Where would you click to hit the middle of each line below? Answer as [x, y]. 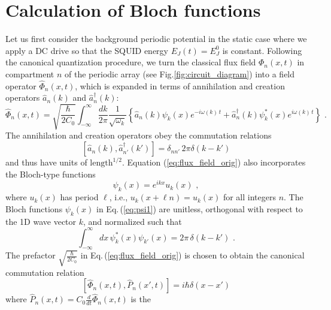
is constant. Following [262, 50]
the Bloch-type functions [51, 174]
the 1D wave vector [41, 221]
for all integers [249, 197]
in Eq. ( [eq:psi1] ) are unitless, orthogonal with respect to [200, 208]
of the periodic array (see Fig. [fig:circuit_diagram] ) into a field [180, 73]
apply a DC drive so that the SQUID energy [87, 50]
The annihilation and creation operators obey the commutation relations [139, 135]
